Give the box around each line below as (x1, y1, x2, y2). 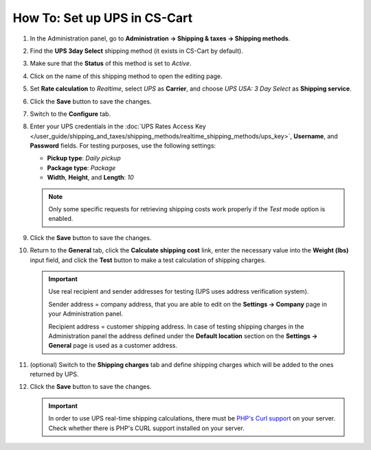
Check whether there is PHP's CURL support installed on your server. (48, 424, 245, 432)
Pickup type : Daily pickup (47, 154, 121, 163)
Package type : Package (47, 163, 116, 171)
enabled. (48, 215, 74, 223)
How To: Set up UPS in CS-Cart (12, 10, 192, 25)
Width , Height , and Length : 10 (47, 174, 134, 182)
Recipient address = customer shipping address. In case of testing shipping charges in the (48, 322, 304, 331)
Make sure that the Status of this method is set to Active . (30, 59, 192, 68)
